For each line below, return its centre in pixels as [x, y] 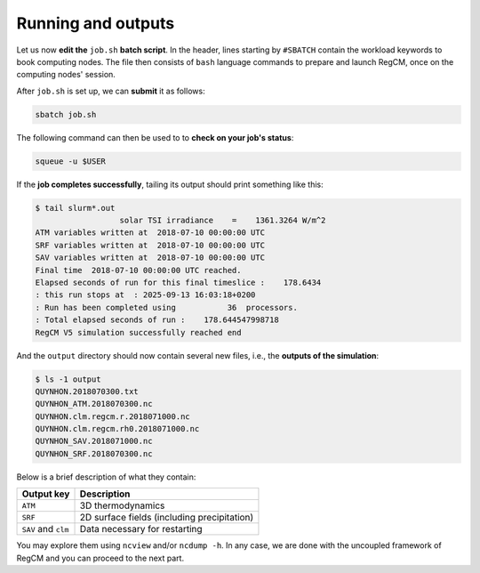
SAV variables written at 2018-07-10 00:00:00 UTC [150, 258]
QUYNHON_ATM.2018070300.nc [94, 404]
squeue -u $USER [71, 161]
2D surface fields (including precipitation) [167, 518]
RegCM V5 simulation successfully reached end [138, 332]
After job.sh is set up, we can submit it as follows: [111, 91]
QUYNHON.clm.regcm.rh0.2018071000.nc [117, 429]
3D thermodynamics [122, 505]
